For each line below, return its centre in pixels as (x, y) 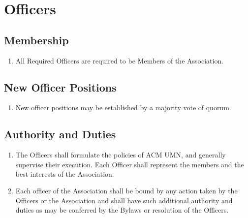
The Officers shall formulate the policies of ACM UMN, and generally (121, 155)
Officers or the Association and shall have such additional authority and (124, 200)
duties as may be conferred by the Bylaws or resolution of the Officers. (122, 210)
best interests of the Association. (65, 174)
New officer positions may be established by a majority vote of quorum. (123, 108)
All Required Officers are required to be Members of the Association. (120, 60)
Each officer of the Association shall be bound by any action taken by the (126, 190)
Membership (36, 40)
